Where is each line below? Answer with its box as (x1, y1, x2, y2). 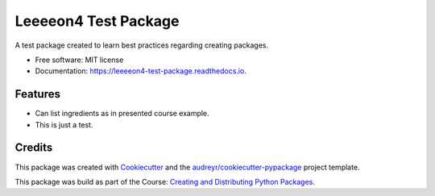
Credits (14, 141, 53, 155)
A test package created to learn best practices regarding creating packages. (14, 40, 269, 50)
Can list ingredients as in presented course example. (35, 109, 209, 119)
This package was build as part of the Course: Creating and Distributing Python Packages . (14, 177, 316, 186)
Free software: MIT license (35, 55, 124, 65)
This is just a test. (35, 119, 93, 129)
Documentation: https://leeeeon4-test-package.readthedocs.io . (35, 66, 247, 76)
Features (14, 87, 60, 101)
